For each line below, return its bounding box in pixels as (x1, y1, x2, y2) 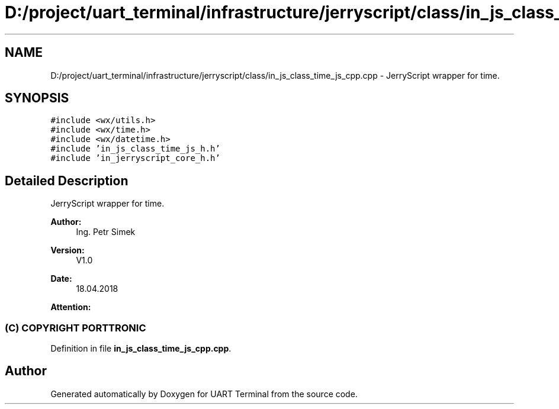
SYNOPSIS (5, 91, 69, 106)
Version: (50, 245, 85, 256)
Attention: (50, 302, 91, 313)
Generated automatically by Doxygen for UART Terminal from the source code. (50, 388, 358, 399)
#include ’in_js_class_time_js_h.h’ (50, 144, 220, 154)
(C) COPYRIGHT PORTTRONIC (5, 321, 146, 334)
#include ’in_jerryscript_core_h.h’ (50, 153, 220, 163)
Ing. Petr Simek (76, 227, 136, 237)
